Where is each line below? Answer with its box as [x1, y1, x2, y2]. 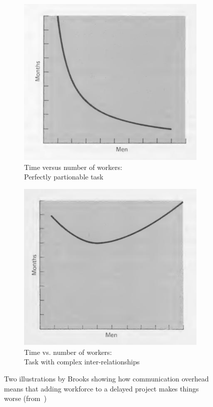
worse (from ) [4, 393, 47, 403]
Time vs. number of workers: [24, 346, 112, 357]
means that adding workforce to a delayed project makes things [4, 383, 199, 393]
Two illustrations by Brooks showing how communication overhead [4, 373, 209, 383]
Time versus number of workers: [24, 161, 122, 172]
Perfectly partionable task [24, 171, 104, 182]
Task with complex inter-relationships [24, 356, 140, 367]
